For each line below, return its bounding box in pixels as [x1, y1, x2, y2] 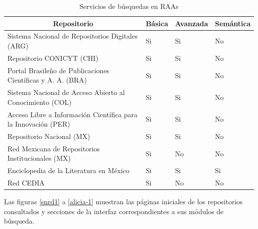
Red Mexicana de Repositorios [7, 143, 100, 153]
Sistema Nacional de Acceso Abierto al [7, 87, 125, 97]
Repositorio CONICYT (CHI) [7, 52, 99, 63]
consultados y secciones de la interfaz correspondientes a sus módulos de [4, 206, 224, 216]
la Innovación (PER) [7, 119, 70, 129]
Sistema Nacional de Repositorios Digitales [7, 31, 138, 41]
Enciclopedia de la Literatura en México [7, 165, 129, 176]
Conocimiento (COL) [7, 96, 72, 107]
